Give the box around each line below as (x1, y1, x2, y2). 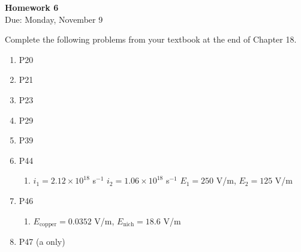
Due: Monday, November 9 (5, 13, 103, 25)
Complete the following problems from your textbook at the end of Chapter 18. (5, 33, 297, 46)
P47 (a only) (19, 235, 65, 247)
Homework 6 (5, 1, 59, 13)
